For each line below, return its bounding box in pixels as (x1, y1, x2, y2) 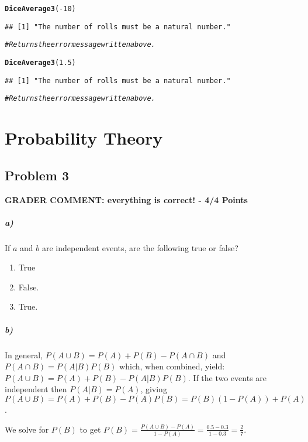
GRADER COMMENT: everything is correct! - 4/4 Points (5, 193, 248, 205)
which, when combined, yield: (119, 360, 225, 372)
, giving (140, 383, 167, 395)
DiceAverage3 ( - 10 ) (5, 5, 76, 13)
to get (79, 423, 101, 435)
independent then (5, 383, 67, 395)
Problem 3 (5, 166, 69, 184)
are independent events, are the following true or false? (41, 241, 238, 253)
